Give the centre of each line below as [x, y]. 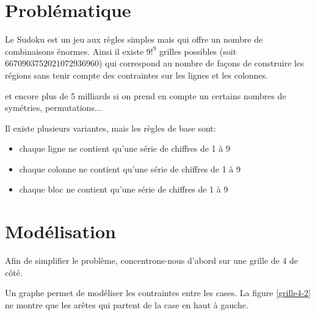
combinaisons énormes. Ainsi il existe [74, 51]
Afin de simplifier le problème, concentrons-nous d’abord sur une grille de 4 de [152, 260]
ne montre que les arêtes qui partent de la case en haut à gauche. [127, 304]
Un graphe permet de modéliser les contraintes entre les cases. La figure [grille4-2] [158, 293]
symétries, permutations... [53, 108]
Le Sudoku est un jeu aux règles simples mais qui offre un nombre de [134, 39]
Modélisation [60, 231]
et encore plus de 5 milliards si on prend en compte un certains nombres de [146, 95]
